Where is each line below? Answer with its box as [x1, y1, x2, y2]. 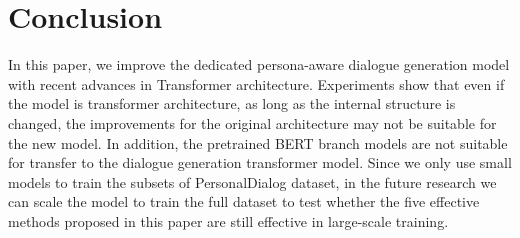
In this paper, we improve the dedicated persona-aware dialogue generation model [8, 54, 510, 75]
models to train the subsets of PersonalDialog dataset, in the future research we [8, 171, 497, 192]
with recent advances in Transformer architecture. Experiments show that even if [8, 73, 505, 94]
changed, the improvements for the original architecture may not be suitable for [8, 112, 497, 133]
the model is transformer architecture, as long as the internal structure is [8, 93, 456, 114]
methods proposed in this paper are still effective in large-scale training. [8, 210, 449, 231]
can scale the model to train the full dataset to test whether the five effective [8, 191, 480, 212]
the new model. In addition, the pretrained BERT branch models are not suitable [8, 132, 508, 153]
